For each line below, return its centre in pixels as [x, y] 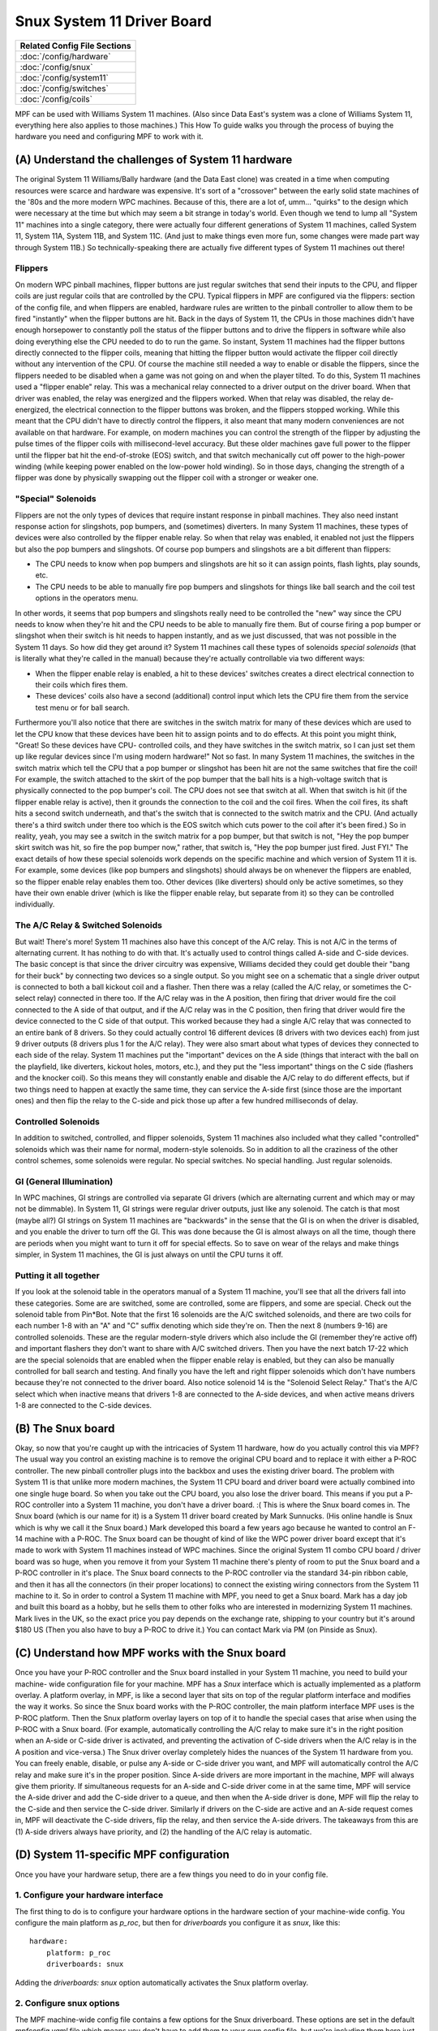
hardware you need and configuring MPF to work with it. [109, 136]
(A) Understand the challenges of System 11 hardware [154, 160]
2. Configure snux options [67, 2003]
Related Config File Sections [75, 45]
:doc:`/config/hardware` [65, 56]
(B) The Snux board [65, 1429]
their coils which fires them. [82, 684]
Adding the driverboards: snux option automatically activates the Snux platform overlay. [161, 1982]
